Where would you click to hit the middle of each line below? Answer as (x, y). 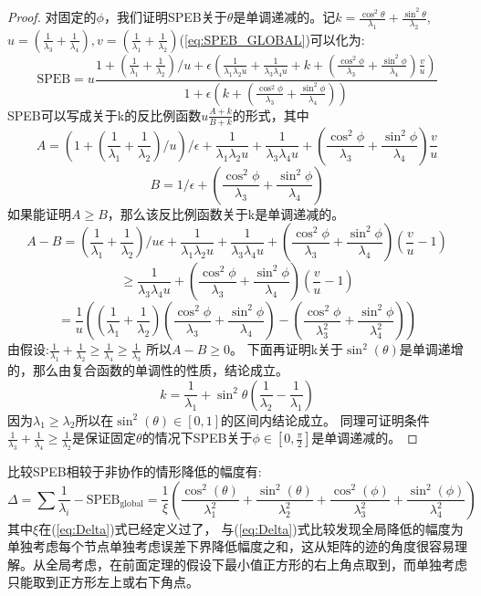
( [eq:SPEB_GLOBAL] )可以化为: (272, 39)
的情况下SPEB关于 (197, 438)
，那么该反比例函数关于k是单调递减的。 (226, 213)
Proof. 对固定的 (52, 17)
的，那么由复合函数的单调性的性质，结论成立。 (148, 369)
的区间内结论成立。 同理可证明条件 (325, 419)
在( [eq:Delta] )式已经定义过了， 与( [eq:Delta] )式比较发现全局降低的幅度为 (251, 528)
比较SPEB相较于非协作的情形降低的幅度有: (135, 471)
